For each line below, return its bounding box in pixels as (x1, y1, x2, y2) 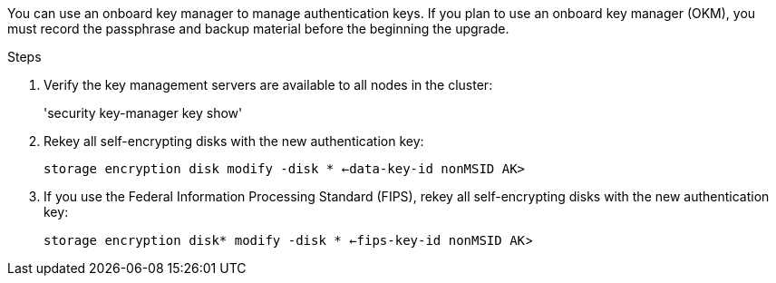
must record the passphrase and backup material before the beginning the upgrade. (7, 21, 509, 36)
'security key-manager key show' (44, 105, 243, 121)
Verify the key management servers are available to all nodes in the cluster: (44, 77, 493, 93)
